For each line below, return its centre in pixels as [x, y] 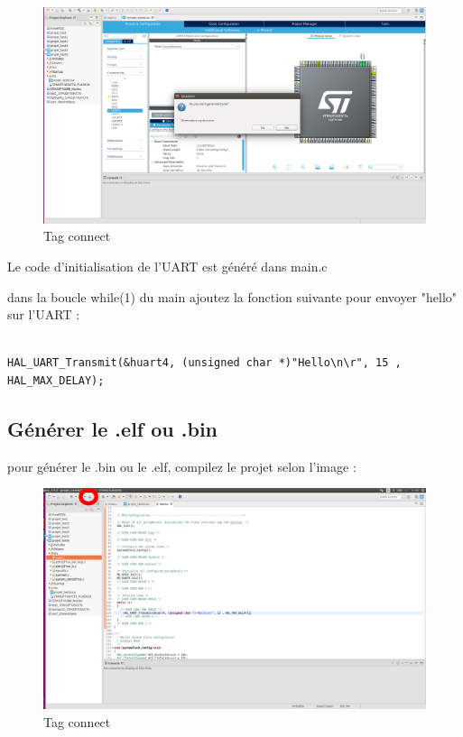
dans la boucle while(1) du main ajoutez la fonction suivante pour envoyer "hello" [232, 296]
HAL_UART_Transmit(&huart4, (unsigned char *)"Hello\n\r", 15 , [204, 363]
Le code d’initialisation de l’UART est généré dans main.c [167, 266]
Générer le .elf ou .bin [113, 428]
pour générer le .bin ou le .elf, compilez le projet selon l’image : [182, 466]
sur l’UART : [44, 314]
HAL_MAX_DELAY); [56, 380]
